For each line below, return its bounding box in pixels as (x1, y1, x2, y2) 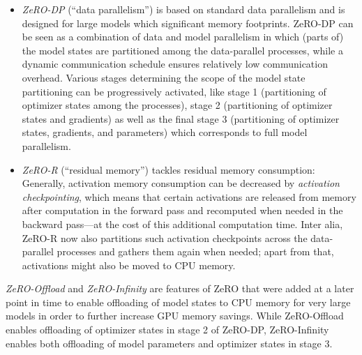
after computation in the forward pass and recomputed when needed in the (22, 203, 343, 218)
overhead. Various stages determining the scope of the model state (22, 70, 306, 84)
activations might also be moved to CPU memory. (22, 257, 236, 272)
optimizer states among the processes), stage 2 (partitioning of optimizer (22, 98, 333, 112)
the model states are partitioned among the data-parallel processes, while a (22, 43, 343, 57)
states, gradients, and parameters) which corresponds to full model (22, 125, 308, 139)
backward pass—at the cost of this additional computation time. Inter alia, (22, 216, 343, 231)
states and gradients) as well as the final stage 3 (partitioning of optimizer (22, 111, 340, 126)
